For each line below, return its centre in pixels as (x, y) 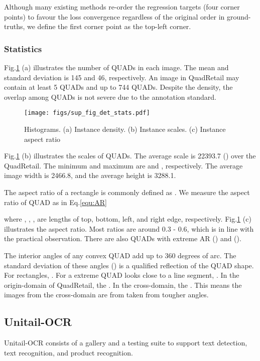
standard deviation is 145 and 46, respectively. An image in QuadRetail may (122, 77)
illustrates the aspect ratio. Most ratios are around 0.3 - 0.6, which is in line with (129, 228)
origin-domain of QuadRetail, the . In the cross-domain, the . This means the (123, 285)
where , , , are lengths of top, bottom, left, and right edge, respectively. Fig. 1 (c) (128, 219)
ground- (239, 16)
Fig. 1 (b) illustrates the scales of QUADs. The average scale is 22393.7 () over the (130, 156)
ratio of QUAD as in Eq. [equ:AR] (55, 202)
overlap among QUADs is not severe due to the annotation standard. (110, 97)
